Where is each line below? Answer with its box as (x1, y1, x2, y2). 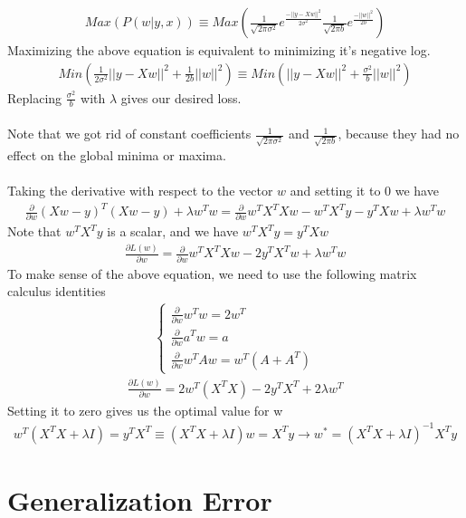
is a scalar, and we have (107, 222, 239, 241)
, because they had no (338, 124, 460, 143)
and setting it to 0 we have (290, 180, 439, 199)
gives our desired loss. (120, 88, 242, 107)
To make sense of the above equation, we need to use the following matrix (7, 264, 417, 283)
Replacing (7, 88, 62, 107)
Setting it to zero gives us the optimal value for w (7, 400, 283, 419)
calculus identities (7, 282, 106, 301)
